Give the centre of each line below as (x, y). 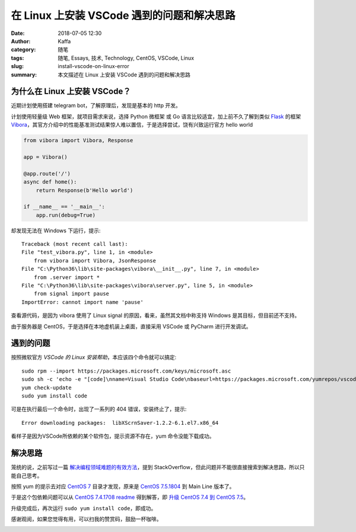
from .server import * (67, 277)
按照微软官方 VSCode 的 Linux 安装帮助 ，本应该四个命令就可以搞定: (94, 357)
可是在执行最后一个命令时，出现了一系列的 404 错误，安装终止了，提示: (99, 409)
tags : (18, 58)
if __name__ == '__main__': (64, 207)
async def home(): (50, 182)
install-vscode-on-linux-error (94, 66)
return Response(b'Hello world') (85, 190)
